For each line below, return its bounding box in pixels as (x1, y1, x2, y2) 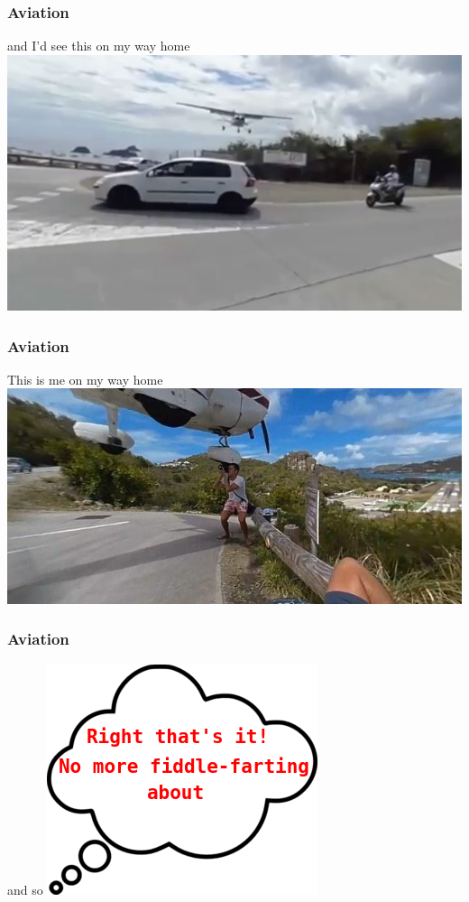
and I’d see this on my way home (7, 36, 190, 55)
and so (7, 879, 43, 898)
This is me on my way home (7, 369, 163, 388)
